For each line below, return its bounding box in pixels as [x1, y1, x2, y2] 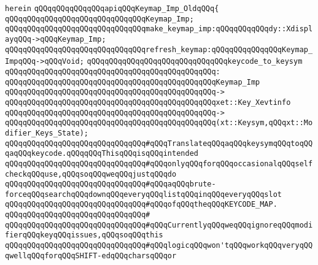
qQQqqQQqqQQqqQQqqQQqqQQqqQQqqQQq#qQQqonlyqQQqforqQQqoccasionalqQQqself [5, 159, 313, 168]
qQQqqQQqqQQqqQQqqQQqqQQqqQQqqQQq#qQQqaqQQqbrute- [5, 180, 216, 189]
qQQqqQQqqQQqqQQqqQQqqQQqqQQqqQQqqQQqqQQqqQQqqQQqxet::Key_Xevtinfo [5, 98, 291, 107]
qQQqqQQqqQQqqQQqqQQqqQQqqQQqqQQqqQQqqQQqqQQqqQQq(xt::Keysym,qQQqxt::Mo [5, 118, 313, 128]
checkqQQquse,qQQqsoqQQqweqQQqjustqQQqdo [5, 169, 177, 179]
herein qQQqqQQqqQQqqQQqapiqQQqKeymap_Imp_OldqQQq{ [5, 4, 219, 13]
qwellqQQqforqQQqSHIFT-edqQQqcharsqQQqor [5, 251, 177, 260]
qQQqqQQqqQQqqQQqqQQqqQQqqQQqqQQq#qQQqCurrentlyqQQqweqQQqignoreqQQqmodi [5, 220, 313, 229]
